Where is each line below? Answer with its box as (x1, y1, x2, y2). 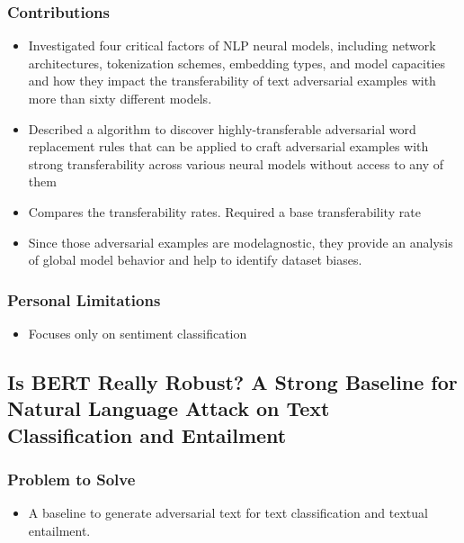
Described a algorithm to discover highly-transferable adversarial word (28, 119, 416, 138)
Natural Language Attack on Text (7, 394, 330, 422)
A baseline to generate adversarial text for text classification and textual (28, 503, 428, 522)
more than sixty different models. (28, 89, 212, 107)
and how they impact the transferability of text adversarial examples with (28, 71, 436, 90)
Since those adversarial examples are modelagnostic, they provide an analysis (28, 232, 453, 251)
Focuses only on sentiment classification (28, 323, 247, 342)
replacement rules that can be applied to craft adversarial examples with (28, 137, 429, 156)
